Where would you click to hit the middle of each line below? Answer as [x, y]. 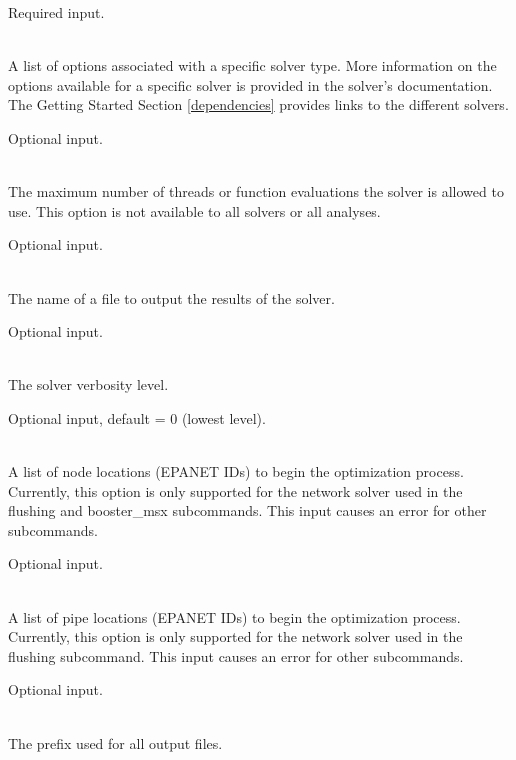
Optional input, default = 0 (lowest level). [137, 417]
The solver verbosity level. [88, 384]
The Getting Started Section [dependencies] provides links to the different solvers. [258, 104]
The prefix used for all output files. [115, 742]
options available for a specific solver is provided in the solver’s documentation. [250, 84]
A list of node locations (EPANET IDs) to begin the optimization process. [236, 471]
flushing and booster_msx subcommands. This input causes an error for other [247, 510]
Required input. [56, 12]
